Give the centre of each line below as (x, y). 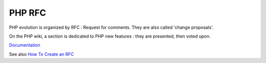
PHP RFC (28, 13)
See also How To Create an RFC (41, 54)
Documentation (25, 45)
